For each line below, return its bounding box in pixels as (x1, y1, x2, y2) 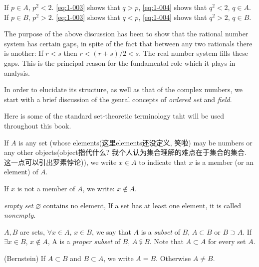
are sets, (20, 226, 45, 237)
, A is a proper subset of (47, 236, 120, 247)
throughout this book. (4, 120, 71, 131)
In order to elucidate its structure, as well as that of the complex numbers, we (4, 84, 243, 95)
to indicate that (139, 156, 187, 167)
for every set (208, 236, 246, 247)
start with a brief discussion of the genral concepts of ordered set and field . (4, 94, 232, 104)
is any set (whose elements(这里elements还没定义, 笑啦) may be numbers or (18, 137, 253, 147)
